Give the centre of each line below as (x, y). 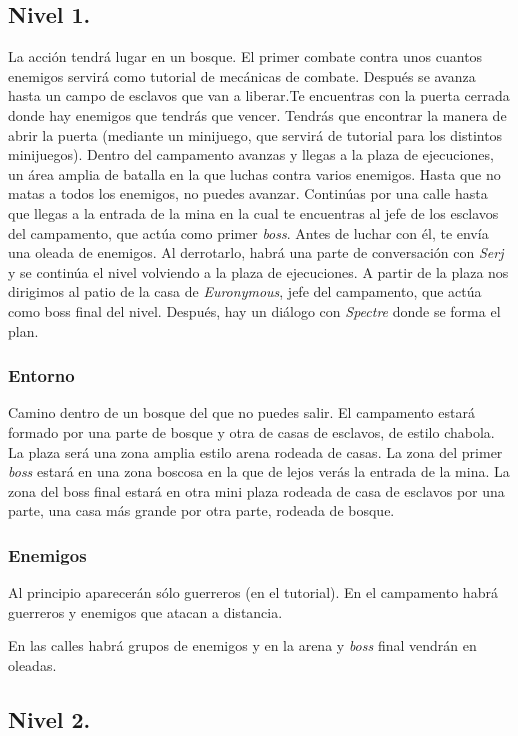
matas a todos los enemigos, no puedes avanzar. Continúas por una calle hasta (248, 193)
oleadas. (32, 664)
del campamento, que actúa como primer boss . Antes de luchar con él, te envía (248, 232)
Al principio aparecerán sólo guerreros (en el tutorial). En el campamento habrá (253, 592)
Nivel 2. (49, 718)
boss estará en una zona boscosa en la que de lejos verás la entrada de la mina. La (259, 471)
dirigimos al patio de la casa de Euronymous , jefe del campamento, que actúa (245, 291)
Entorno (41, 375)
